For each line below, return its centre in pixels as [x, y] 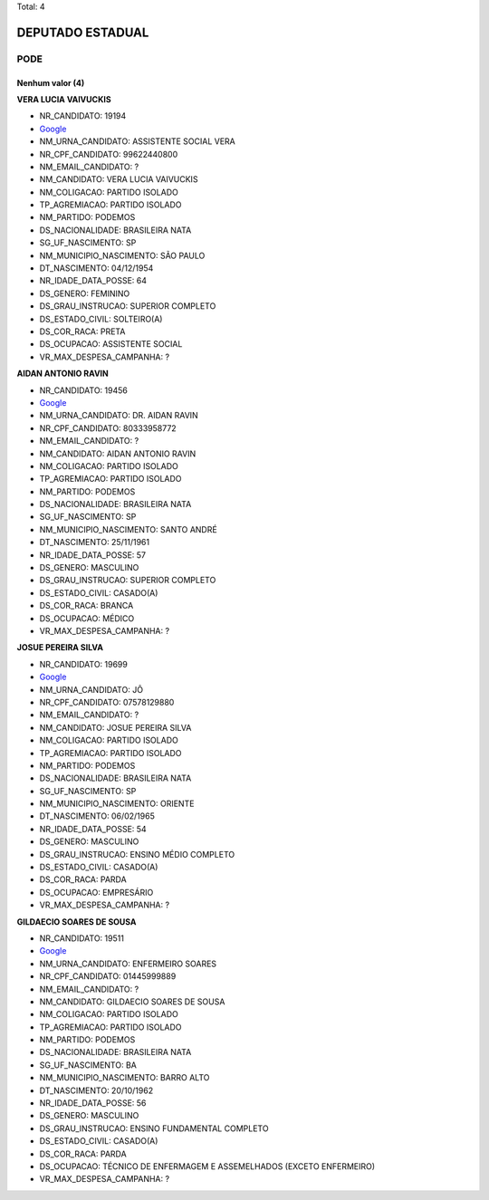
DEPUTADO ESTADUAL [83, 32]
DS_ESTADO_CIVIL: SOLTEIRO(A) [101, 319]
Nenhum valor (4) [51, 82]
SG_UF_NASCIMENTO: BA [88, 1065]
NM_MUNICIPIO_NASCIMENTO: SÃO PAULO [122, 255]
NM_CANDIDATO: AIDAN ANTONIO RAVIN [118, 454]
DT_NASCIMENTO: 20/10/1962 [96, 1090]
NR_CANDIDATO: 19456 [84, 390]
